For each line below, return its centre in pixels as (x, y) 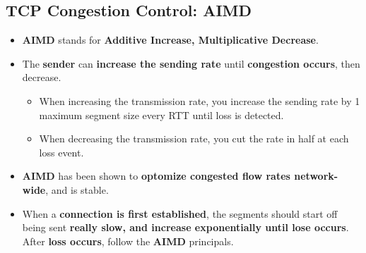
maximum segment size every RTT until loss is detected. (161, 115)
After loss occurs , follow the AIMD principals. (128, 241)
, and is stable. (77, 189)
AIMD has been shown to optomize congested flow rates (156, 176)
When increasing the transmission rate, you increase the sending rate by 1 (200, 100)
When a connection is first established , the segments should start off (180, 213)
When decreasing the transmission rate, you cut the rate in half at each (194, 138)
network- (316, 176)
